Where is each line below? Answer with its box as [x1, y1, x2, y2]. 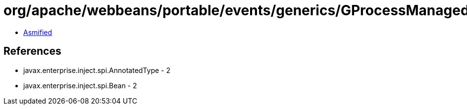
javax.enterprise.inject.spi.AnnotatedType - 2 [23, 66, 170, 74]
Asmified [23, 28, 52, 36]
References [3, 45, 61, 58]
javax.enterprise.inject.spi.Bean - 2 [23, 81, 137, 90]
